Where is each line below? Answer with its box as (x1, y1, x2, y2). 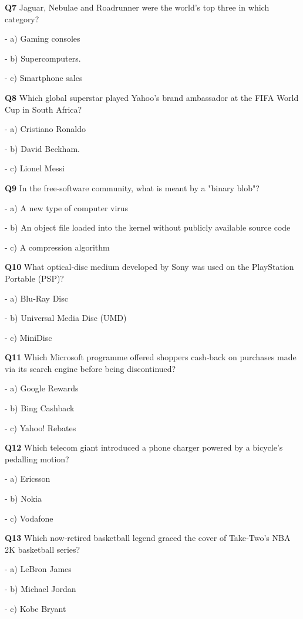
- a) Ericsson (5, 472, 51, 485)
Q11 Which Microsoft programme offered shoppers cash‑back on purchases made (5, 351, 297, 363)
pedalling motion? (5, 452, 69, 465)
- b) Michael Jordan (5, 583, 76, 594)
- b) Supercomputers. (5, 52, 81, 64)
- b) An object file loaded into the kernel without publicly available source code (5, 221, 291, 234)
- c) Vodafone (5, 512, 53, 524)
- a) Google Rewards (5, 382, 79, 394)
